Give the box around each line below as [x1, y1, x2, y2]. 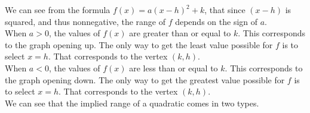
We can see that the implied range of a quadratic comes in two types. [5, 96, 259, 109]
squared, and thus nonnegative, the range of [5, 15, 165, 27]
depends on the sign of [175, 15, 258, 27]
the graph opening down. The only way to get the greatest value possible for [5, 73, 285, 86]
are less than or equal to [129, 61, 218, 74]
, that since [204, 4, 245, 15]
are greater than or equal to [129, 27, 231, 39]
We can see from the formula [5, 4, 111, 15]
